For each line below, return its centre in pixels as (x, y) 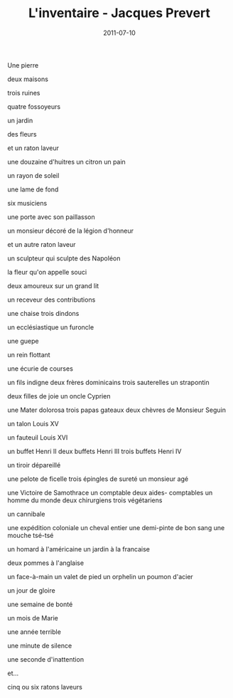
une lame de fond (33, 189)
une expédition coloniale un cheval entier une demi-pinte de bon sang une (116, 527)
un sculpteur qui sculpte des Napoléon (64, 258)
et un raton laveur (33, 148)
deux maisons (28, 79)
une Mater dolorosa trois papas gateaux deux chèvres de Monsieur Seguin (116, 410)
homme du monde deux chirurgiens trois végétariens (85, 500)
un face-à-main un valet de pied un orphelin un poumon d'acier (100, 576)
